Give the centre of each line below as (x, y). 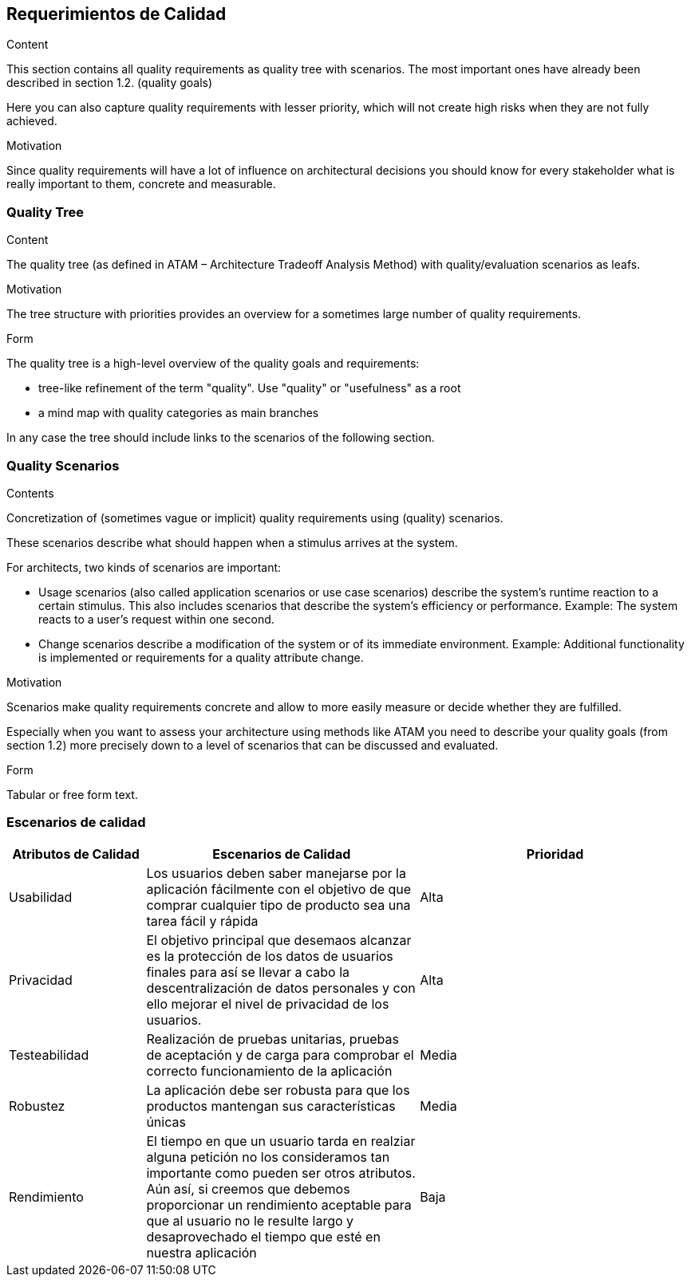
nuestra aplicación (201, 1252)
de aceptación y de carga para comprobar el (280, 1055)
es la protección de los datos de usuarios (270, 956)
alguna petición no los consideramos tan (268, 1157)
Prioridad (555, 854)
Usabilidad (41, 897)
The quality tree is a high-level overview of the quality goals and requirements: (213, 364)
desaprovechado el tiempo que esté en (263, 1236)
